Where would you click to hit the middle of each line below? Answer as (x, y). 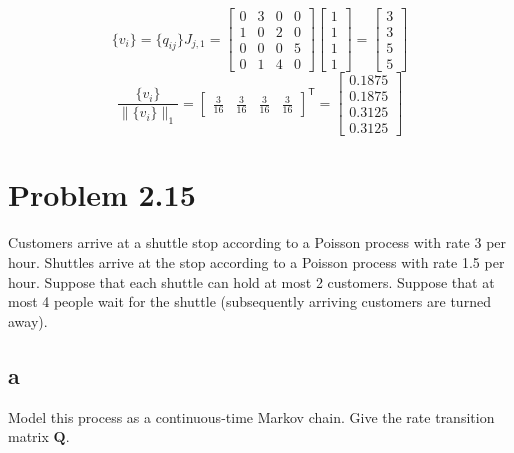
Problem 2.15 (102, 194)
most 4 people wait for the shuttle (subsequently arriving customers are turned (249, 301)
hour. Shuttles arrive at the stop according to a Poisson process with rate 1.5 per (256, 261)
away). (28, 320)
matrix (28, 436)
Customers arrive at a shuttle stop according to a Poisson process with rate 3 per (257, 242)
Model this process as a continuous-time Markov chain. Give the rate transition (251, 416)
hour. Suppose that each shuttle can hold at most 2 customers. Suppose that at (251, 281)
